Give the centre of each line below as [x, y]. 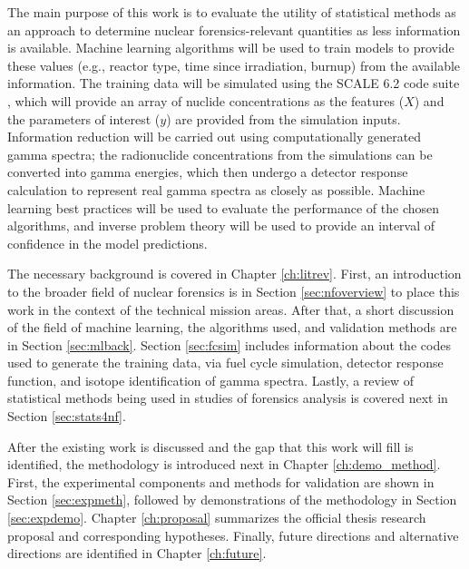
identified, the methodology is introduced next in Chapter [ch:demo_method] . [224, 464]
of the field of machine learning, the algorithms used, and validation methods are [232, 327]
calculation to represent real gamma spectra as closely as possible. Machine [216, 189]
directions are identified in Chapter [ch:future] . [137, 553]
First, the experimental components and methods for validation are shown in [221, 481]
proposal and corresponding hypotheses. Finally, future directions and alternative [233, 535]
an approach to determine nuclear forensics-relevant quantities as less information [234, 29]
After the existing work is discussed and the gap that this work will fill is [210, 446]
